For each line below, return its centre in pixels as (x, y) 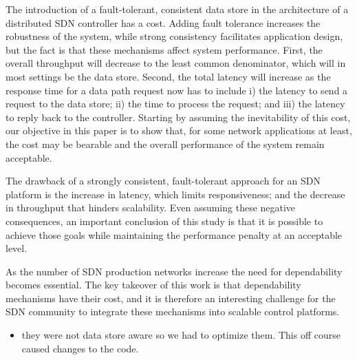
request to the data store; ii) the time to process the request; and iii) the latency (175, 104)
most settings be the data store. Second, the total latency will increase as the (168, 76)
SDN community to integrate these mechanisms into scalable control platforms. (173, 311)
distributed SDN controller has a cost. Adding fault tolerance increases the (163, 22)
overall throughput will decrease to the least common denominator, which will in (176, 63)
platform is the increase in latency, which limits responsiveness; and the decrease (175, 194)
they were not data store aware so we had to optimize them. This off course (181, 335)
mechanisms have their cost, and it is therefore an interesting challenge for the (171, 298)
